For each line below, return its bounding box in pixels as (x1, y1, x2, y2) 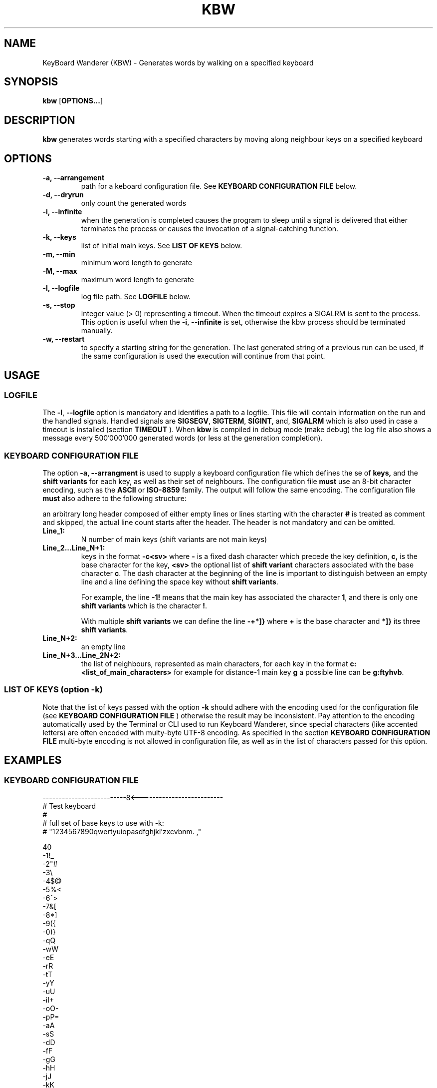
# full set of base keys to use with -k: (42, 819, 164, 828)
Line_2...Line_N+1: (42, 544, 105, 552)
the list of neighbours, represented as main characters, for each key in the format (81, 659, 348, 668)
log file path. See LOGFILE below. (81, 292, 191, 301)
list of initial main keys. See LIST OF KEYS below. (81, 241, 242, 250)
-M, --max (42, 267, 77, 276)
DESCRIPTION (4, 113, 75, 126)
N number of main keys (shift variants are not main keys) (81, 535, 267, 544)
